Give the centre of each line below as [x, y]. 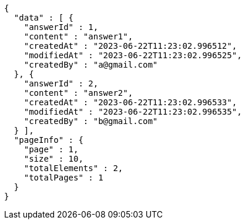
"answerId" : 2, [61, 83]
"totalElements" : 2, [73, 168]
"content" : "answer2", [78, 93]
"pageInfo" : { [48, 140]
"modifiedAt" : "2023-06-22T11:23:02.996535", [133, 112]
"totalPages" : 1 [63, 178]
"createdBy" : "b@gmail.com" [91, 121]
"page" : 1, [51, 149]
